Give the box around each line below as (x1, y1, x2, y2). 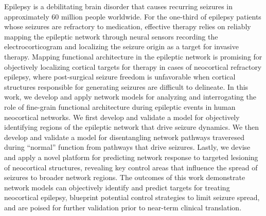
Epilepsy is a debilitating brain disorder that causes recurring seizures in (4, 1, 233, 11)
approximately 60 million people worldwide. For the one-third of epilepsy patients (4, 11, 261, 22)
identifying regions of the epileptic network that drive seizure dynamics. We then (4, 122, 259, 132)
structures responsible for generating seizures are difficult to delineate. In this (4, 81, 249, 92)
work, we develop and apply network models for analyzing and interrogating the (4, 91, 256, 102)
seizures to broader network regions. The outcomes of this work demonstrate (4, 172, 245, 183)
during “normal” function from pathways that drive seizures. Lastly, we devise (4, 142, 251, 152)
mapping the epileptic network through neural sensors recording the (4, 31, 218, 42)
